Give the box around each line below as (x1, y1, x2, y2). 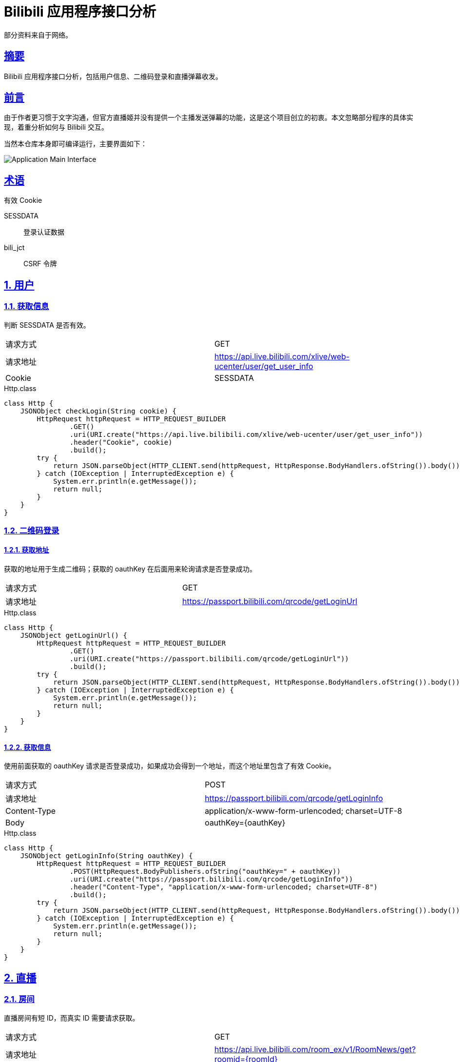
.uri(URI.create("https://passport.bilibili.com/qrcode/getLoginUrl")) (69, 655, 349, 663)
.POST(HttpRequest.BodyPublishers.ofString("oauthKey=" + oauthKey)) (69, 867, 341, 876)
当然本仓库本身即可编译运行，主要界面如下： (4, 139, 147, 148)
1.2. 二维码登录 (4, 525, 59, 535)
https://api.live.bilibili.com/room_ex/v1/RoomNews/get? (214, 1044, 416, 1054)
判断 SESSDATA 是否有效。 (4, 320, 90, 329)
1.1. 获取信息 (4, 301, 49, 312)
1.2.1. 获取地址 (4, 546, 49, 554)
